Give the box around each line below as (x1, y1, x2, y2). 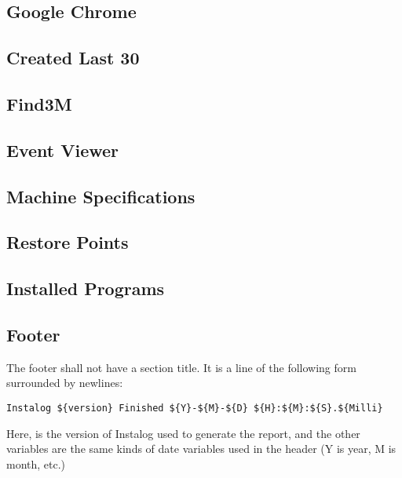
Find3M (6, 91, 72, 115)
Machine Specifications (6, 184, 196, 208)
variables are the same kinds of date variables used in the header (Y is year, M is (6, 440, 397, 457)
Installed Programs (6, 276, 165, 301)
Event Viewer (6, 137, 119, 162)
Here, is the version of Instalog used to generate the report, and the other (6, 425, 360, 441)
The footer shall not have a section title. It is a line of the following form (6, 359, 356, 375)
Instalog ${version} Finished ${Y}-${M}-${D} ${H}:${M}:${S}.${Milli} (6, 402, 383, 414)
